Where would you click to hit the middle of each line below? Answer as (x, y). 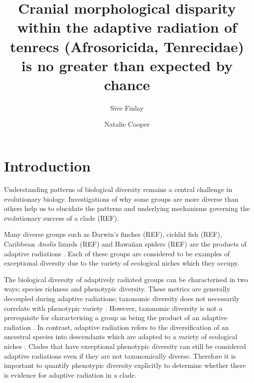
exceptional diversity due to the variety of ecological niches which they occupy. (122, 263)
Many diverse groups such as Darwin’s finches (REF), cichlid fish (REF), (113, 234)
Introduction (47, 166)
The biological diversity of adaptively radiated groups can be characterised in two (126, 279)
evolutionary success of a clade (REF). (62, 218)
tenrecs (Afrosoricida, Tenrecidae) (127, 46)
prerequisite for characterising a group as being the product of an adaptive (116, 317)
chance (127, 84)
